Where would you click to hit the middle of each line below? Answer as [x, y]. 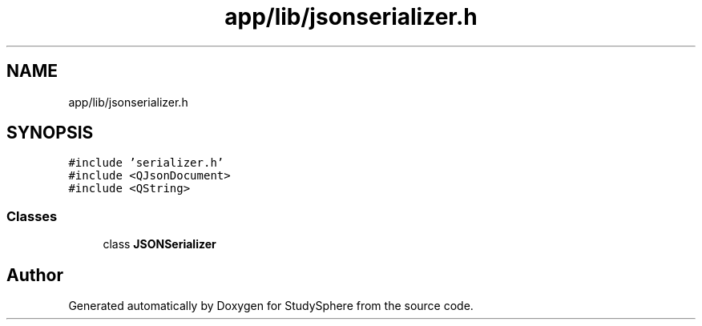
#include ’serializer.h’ [146, 163]
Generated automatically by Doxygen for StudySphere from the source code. [271, 306]
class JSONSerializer [159, 244]
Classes [32, 216]
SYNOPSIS [50, 133]
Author [35, 275]
